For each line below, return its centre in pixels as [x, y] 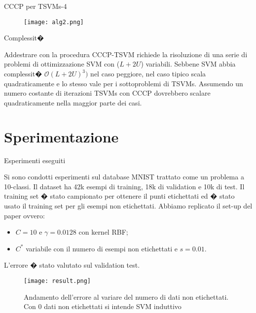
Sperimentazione [61, 136]
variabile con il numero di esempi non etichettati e [102, 248]
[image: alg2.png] [54, 22]
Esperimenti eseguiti [35, 160]
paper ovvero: [24, 215]
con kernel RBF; [103, 232]
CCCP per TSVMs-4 [36, 6]
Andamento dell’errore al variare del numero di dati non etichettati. [126, 296]
